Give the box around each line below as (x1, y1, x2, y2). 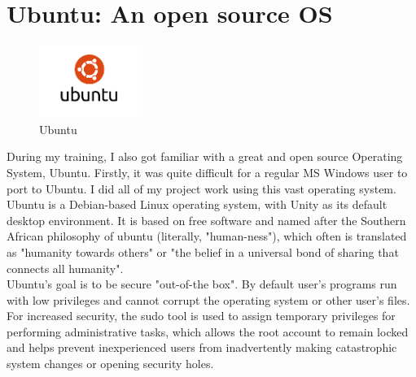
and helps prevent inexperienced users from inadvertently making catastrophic (7, 339, 397, 356)
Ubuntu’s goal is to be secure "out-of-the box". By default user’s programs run (7, 275, 397, 292)
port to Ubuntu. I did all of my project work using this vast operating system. (7, 180, 396, 197)
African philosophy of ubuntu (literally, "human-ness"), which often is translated (7, 227, 407, 245)
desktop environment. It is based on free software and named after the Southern (7, 211, 406, 228)
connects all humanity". (7, 259, 124, 276)
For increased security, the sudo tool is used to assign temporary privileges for (7, 307, 396, 324)
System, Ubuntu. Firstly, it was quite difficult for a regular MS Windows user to (7, 163, 408, 180)
